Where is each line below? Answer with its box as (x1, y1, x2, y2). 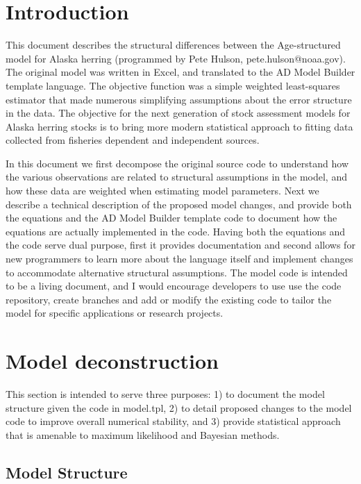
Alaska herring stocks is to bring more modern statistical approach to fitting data (6, 119, 353, 133)
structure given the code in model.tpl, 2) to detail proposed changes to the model (6, 400, 352, 415)
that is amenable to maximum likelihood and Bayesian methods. (6, 427, 280, 442)
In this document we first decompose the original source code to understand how (6, 156, 349, 170)
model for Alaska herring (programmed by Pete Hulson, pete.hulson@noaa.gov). (6, 51, 346, 65)
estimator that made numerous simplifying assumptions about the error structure (6, 92, 352, 106)
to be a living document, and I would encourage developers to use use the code (6, 278, 342, 293)
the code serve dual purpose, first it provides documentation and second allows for (6, 237, 355, 252)
